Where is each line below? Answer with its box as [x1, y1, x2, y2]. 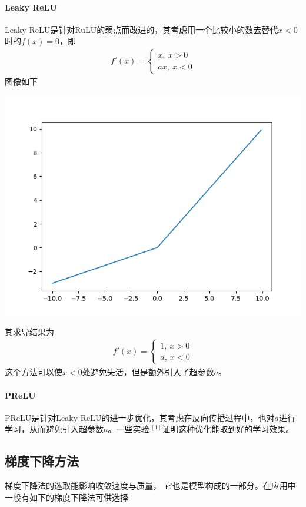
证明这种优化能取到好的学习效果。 [162, 423, 294, 435]
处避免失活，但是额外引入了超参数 [82, 366, 214, 378]
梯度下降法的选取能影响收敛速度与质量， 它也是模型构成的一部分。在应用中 [5, 479, 296, 492]
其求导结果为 [5, 325, 54, 337]
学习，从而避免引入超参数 [5, 423, 104, 435]
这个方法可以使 [5, 366, 62, 378]
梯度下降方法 [5, 452, 79, 470]
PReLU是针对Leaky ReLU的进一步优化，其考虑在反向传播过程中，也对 [5, 411, 275, 423]
